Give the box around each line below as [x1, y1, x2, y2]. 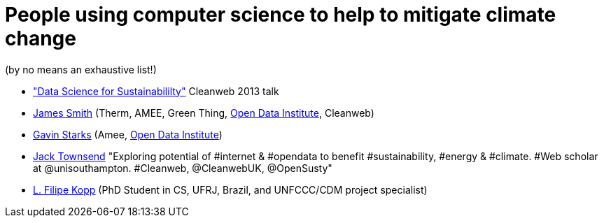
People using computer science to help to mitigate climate [5, 3, 556, 27]
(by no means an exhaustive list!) [5, 63, 157, 75]
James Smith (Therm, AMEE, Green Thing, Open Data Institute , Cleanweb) [33, 106, 374, 119]
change [5, 27, 76, 50]
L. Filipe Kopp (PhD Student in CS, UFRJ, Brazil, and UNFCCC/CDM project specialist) [33, 183, 428, 196]
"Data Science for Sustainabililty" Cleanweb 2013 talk [33, 85, 279, 97]
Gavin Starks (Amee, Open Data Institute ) [33, 128, 223, 141]
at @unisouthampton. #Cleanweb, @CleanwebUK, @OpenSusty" [33, 161, 332, 174]
